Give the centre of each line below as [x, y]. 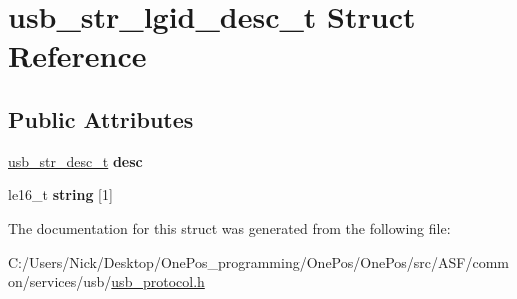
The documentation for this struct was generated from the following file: [229, 227]
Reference [77, 55]
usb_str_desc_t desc [75, 160]
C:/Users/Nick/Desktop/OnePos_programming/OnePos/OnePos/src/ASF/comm [258, 261]
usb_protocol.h [158, 281]
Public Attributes [101, 118]
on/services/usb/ [60, 281]
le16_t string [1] [60, 194]
